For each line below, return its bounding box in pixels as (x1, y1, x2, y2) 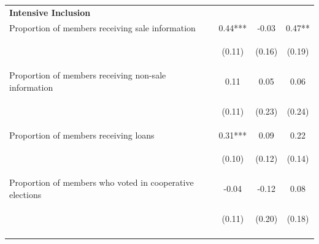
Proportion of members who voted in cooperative (9, 176, 194, 189)
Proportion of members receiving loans (9, 128, 155, 141)
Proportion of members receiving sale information (9, 21, 196, 34)
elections (9, 188, 42, 200)
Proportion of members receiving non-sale (9, 69, 166, 82)
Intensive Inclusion (9, 6, 91, 18)
